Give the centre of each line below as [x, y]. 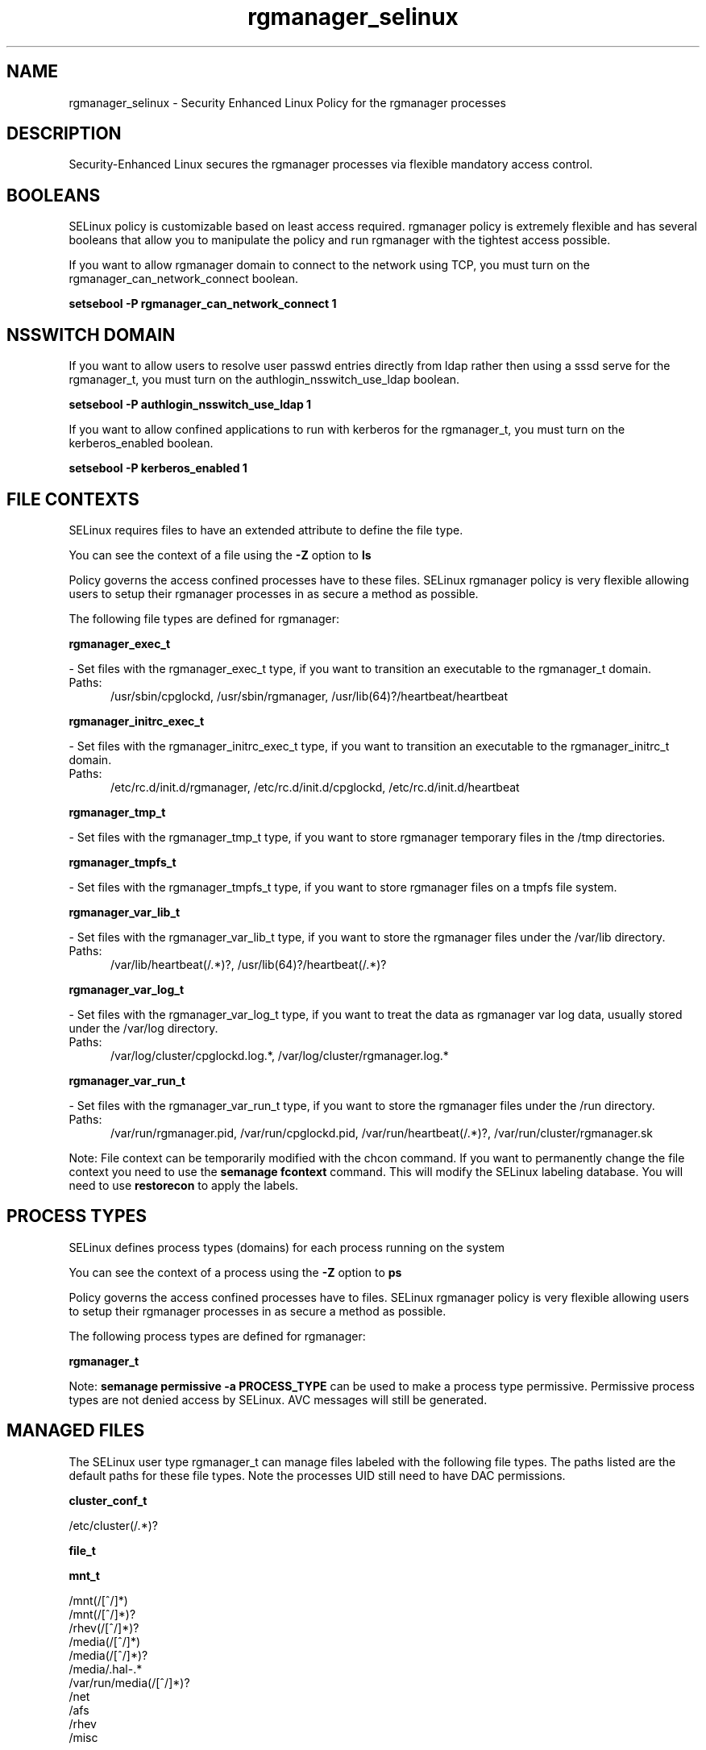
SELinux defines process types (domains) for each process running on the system [287, 1247]
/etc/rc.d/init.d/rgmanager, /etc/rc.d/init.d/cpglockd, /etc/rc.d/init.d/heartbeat [315, 787]
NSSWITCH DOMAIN [91, 335]
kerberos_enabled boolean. [141, 443]
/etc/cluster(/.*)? [113, 1525]
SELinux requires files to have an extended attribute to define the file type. [266, 530]
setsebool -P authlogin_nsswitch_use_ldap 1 [190, 405]
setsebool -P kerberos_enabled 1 [158, 468]
